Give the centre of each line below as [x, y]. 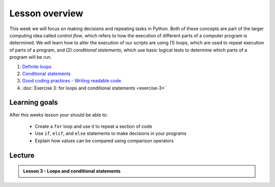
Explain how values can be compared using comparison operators [104, 141]
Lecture [22, 155]
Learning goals [34, 102]
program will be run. [31, 57]
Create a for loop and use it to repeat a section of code [93, 126]
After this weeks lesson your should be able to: [59, 114]
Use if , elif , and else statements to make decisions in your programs [111, 133]
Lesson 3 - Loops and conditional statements [72, 171]
